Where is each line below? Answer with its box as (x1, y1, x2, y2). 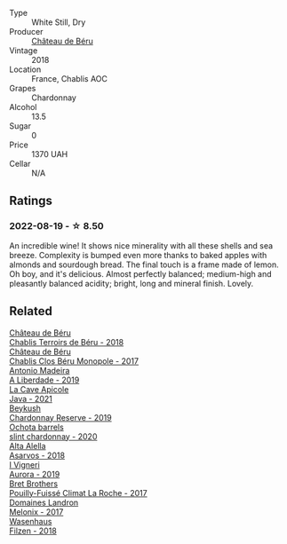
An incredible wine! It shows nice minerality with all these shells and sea (9, 240, 274, 251)
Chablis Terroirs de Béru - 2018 (9, 336, 124, 347)
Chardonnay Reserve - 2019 (9, 412, 113, 422)
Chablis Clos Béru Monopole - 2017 (9, 355, 140, 367)
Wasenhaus (9, 516, 52, 526)
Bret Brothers (9, 478, 59, 489)
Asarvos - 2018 (9, 450, 65, 461)
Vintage (9, 45, 38, 56)
